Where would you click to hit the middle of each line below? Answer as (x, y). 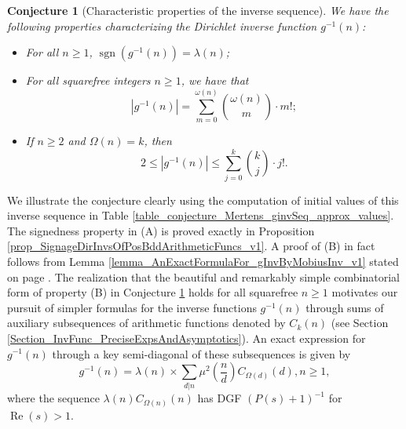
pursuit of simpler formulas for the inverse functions (132, 307)
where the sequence (53, 398)
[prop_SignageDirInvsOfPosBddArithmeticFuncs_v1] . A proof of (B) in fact (191, 246)
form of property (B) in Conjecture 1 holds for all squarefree (153, 292)
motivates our (365, 292)
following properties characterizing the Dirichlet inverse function (162, 25)
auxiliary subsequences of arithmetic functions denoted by (146, 323)
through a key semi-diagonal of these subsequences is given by (201, 353)
